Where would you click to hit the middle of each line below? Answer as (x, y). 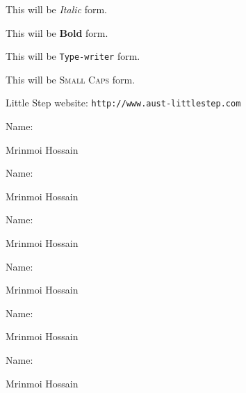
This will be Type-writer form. (73, 56)
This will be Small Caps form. (71, 79)
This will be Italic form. (56, 9)
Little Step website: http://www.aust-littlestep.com (123, 103)
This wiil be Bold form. (57, 32)
